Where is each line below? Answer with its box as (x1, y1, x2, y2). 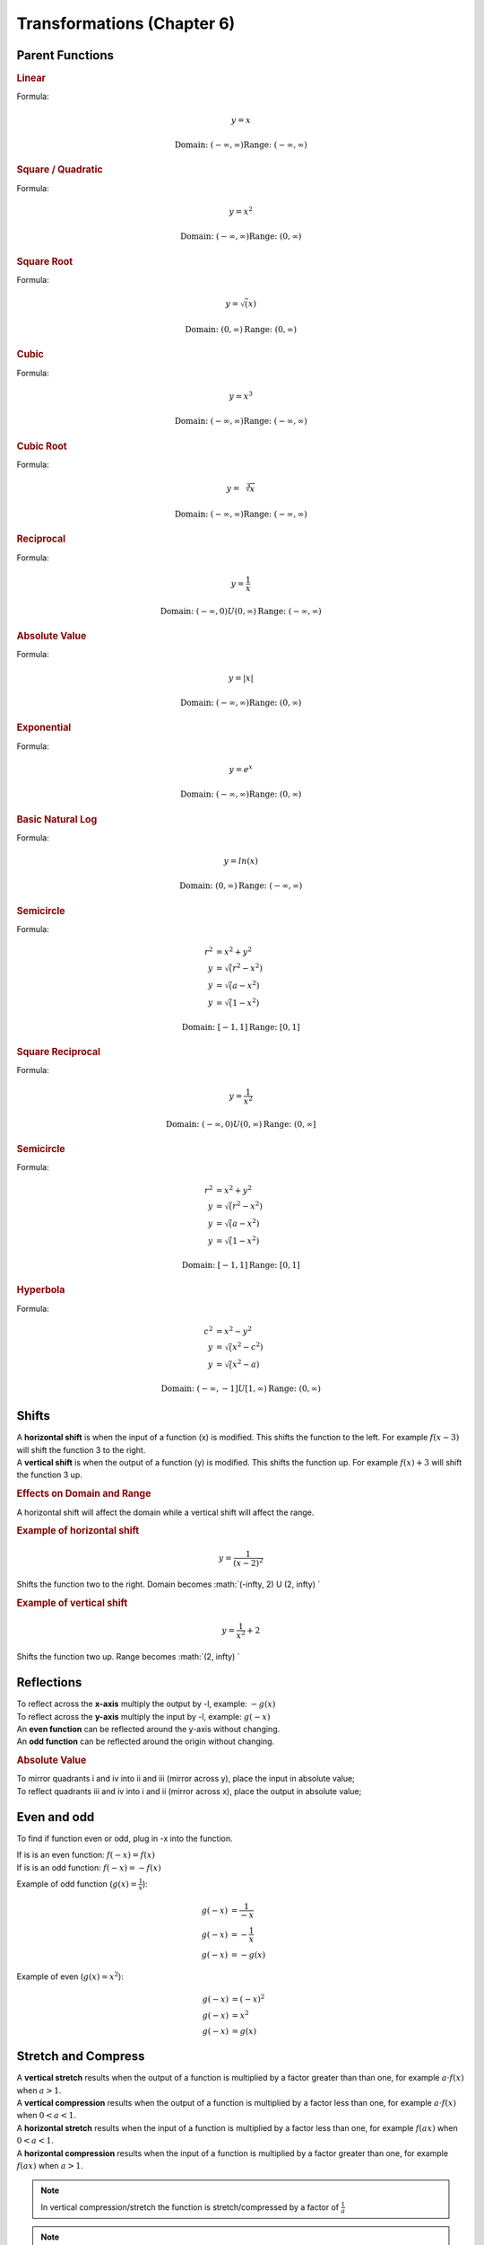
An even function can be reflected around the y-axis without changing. (16, 1724, 281, 1735)
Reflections (16, 1675, 82, 1690)
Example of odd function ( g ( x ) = (16, 1878, 138, 1889)
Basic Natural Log (16, 813, 98, 825)
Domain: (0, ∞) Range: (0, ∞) (185, 324, 298, 334)
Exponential (16, 721, 72, 734)
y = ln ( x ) (223, 856, 259, 866)
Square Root (16, 255, 73, 268)
